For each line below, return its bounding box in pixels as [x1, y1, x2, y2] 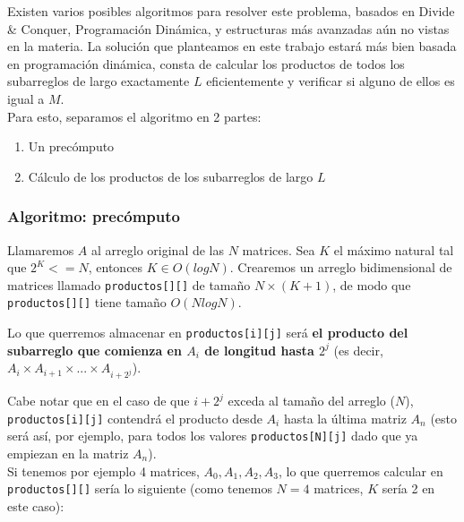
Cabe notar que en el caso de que [7, 391, 190, 410]
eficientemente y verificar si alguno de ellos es [206, 72, 455, 90]
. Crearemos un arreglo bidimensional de [229, 258, 452, 277]
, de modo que [332, 275, 411, 294]
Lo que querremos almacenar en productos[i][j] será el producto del [7, 323, 408, 342]
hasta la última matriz [283, 408, 407, 427]
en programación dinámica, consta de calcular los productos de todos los [7, 54, 405, 73]
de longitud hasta [204, 340, 314, 359]
